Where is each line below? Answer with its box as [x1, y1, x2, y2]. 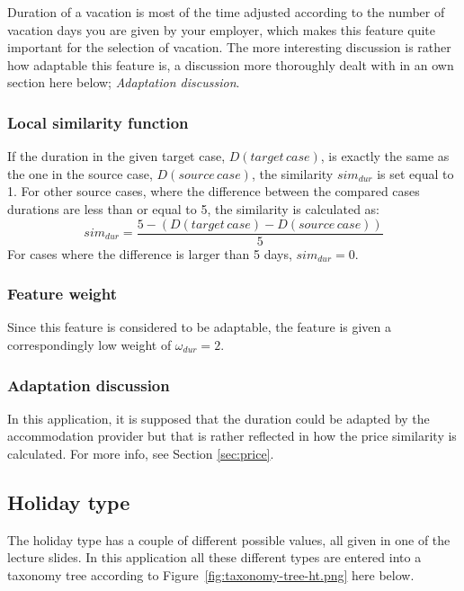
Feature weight [7, 282, 118, 305]
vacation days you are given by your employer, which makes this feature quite [7, 20, 435, 39]
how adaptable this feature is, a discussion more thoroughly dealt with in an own [7, 55, 454, 74]
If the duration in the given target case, [7, 147, 226, 166]
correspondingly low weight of [7, 336, 172, 354]
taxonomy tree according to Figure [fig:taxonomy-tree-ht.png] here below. [7, 566, 415, 585]
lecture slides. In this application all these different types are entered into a [7, 548, 422, 567]
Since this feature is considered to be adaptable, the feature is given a [7, 318, 392, 336]
